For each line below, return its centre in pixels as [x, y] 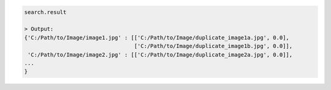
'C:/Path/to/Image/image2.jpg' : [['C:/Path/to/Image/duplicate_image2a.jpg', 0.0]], [160, 54]
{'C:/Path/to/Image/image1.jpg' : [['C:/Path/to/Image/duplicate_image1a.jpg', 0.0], [157, 37]
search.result [45, 12]
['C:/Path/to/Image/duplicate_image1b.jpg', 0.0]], [213, 46]
